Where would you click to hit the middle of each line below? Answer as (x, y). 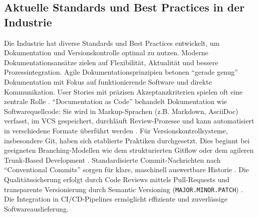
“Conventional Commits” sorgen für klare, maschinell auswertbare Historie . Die (127, 169)
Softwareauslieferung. (36, 208)
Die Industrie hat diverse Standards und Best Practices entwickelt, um (112, 43)
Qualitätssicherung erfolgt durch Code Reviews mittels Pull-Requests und (117, 179)
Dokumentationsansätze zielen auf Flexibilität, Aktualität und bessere (111, 62)
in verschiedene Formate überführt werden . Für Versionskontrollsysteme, (116, 130)
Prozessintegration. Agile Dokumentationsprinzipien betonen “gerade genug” (121, 72)
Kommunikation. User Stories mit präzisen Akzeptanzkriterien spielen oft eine (124, 91)
